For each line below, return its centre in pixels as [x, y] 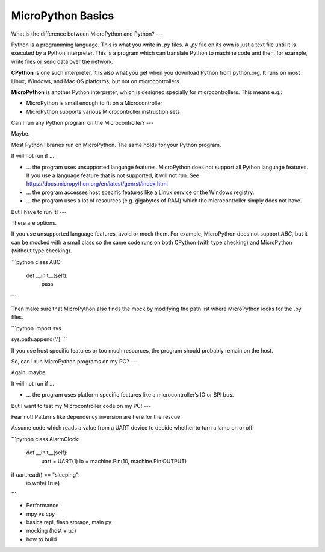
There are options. [34, 222]
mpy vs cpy [41, 514]
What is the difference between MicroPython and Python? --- [87, 34]
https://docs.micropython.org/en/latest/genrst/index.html [97, 184]
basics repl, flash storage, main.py [69, 522]
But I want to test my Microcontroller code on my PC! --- [81, 406]
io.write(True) [43, 483]
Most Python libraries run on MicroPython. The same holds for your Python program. [116, 145]
